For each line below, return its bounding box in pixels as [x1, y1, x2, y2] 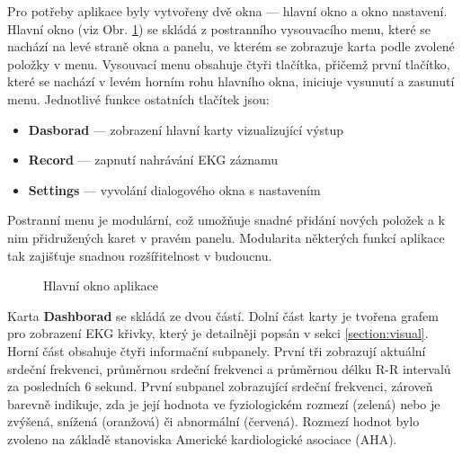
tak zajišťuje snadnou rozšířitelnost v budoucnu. [7, 245, 272, 264]
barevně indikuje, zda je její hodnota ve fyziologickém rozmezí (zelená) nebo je [7, 394, 440, 413]
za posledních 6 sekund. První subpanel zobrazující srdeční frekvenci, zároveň [7, 377, 433, 396]
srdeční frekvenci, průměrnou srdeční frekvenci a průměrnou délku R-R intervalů [7, 359, 451, 378]
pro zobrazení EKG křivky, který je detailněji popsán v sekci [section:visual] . [7, 324, 429, 343]
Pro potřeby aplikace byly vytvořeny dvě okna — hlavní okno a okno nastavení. [7, 2, 448, 20]
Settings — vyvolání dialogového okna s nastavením [28, 180, 321, 199]
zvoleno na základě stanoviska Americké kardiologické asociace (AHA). [7, 429, 397, 448]
